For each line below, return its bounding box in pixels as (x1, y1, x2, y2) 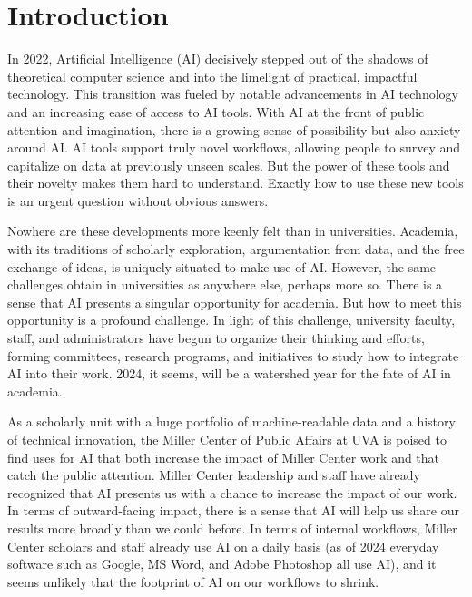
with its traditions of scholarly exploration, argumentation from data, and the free (7, 240, 465, 259)
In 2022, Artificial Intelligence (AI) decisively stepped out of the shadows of (7, 49, 428, 68)
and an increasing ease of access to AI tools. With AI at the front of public (7, 102, 425, 121)
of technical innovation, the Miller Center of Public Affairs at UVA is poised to (7, 430, 447, 448)
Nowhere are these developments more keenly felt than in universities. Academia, (7, 221, 458, 240)
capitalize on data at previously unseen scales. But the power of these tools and (7, 155, 450, 174)
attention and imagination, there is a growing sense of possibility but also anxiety (7, 120, 461, 139)
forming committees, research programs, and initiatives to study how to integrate (7, 346, 459, 365)
